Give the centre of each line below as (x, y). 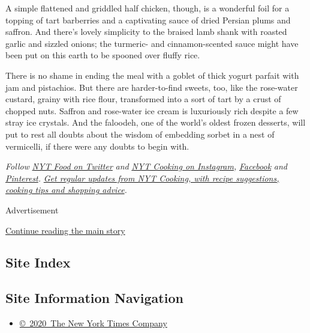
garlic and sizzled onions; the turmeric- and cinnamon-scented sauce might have (152, 43)
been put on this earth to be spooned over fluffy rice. (103, 55)
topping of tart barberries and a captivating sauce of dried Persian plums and (148, 20)
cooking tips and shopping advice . (66, 190)
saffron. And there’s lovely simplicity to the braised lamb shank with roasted (146, 32)
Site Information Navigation (94, 298)
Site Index (38, 262)
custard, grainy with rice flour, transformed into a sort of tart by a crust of (143, 99)
